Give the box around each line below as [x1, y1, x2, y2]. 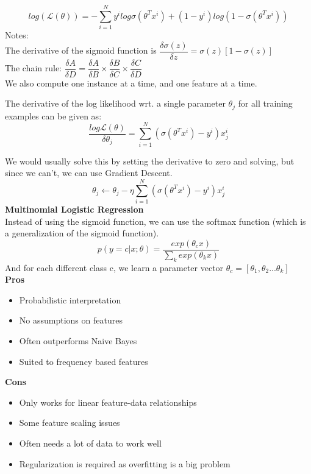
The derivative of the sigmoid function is [5, 44, 157, 57]
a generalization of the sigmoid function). [5, 227, 159, 239]
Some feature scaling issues [19, 416, 120, 429]
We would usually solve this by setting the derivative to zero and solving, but [5, 154, 295, 167]
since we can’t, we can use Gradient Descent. [5, 166, 173, 179]
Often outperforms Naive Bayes [19, 334, 137, 347]
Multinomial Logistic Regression [5, 202, 144, 215]
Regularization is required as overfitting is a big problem [19, 457, 231, 470]
